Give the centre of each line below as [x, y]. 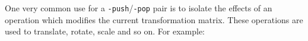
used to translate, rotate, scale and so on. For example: [105, 31]
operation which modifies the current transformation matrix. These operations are [154, 19]
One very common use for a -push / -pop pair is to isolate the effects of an [139, 8]
